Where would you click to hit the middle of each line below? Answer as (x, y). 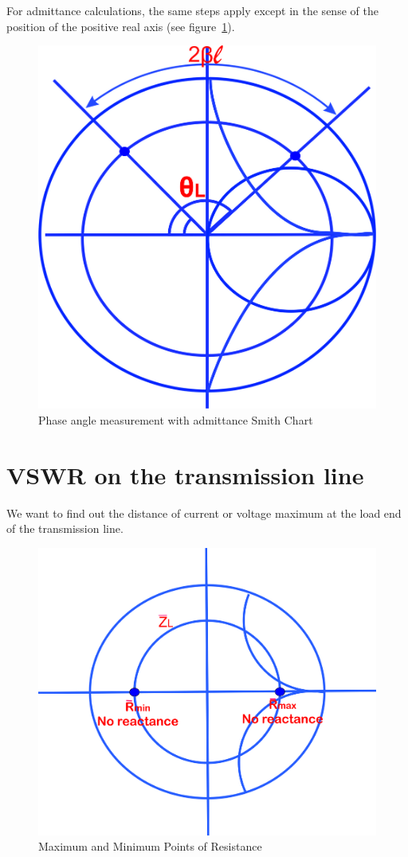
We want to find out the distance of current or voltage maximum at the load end (204, 513)
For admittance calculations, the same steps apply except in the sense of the (192, 10)
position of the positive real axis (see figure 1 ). (121, 26)
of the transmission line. (65, 528)
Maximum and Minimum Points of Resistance (150, 846)
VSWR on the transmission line (185, 474)
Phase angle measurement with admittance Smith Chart (176, 419)
